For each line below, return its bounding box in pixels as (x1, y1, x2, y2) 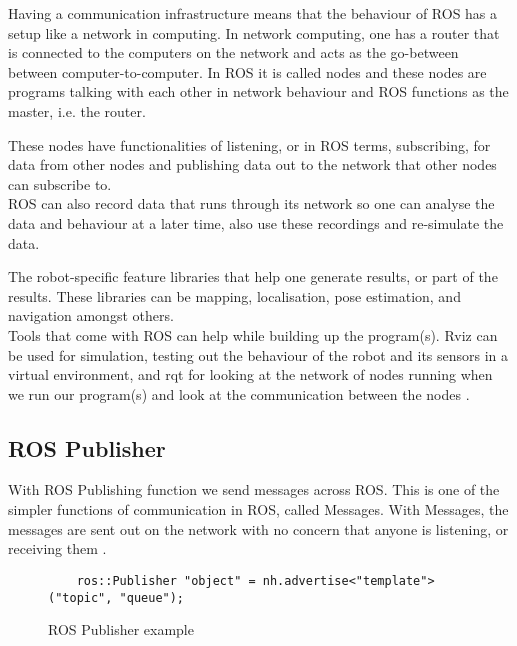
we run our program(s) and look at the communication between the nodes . (8, 383, 470, 404)
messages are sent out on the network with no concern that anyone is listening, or (8, 518, 509, 539)
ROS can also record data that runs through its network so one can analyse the (8, 193, 495, 214)
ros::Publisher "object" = (76, 573, 256, 588)
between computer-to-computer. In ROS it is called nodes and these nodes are (8, 61, 487, 82)
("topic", (48, 590, 113, 605)
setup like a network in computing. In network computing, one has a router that (8, 22, 500, 43)
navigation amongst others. (8, 305, 174, 326)
